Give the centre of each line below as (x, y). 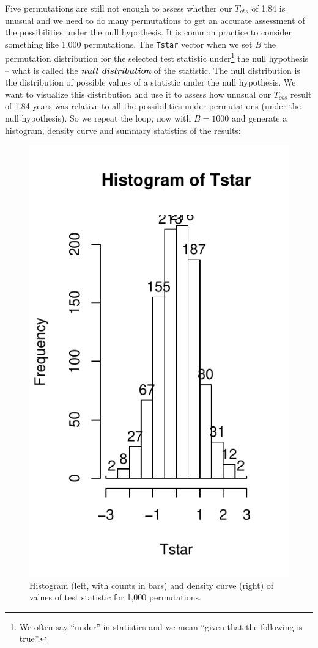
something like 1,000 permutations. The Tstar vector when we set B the (140, 44)
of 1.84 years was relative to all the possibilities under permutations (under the (153, 106)
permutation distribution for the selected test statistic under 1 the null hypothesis (157, 57)
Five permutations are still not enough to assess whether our (119, 8)
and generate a (259, 118)
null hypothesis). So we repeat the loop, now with (98, 118)
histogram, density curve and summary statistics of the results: (123, 130)
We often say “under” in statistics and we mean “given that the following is (161, 626)
